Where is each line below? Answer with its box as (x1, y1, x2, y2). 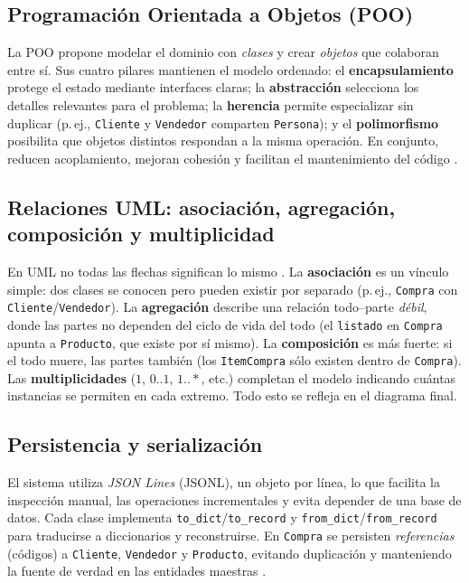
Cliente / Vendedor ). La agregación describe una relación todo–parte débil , (7, 297, 427, 316)
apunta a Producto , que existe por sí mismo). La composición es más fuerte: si (7, 333, 453, 352)
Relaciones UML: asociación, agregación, (7, 193, 396, 221)
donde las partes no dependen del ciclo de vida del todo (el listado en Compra (7, 315, 443, 334)
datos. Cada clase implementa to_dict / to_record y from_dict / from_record (7, 508, 437, 527)
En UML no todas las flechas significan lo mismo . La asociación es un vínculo (7, 262, 449, 281)
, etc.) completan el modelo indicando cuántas (201, 368, 456, 387)
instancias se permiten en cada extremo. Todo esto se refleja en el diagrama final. (7, 386, 457, 405)
